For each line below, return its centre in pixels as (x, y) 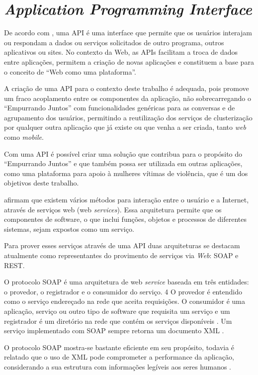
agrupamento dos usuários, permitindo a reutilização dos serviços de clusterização (128, 117)
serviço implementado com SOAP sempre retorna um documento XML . (114, 330)
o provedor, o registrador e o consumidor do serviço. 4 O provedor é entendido (123, 291)
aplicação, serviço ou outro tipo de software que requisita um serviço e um (117, 311)
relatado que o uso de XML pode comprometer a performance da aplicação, (119, 357)
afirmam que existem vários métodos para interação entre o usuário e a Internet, (127, 200)
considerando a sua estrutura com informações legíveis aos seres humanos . (118, 366)
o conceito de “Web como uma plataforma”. (70, 71)
